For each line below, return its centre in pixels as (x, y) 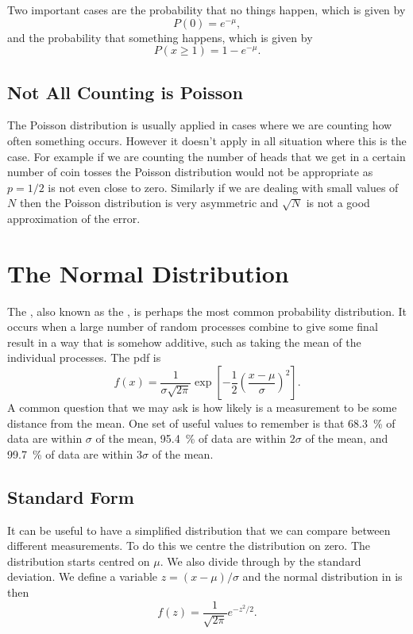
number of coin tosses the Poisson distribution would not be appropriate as (190, 172)
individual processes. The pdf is (84, 357)
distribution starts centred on (79, 561)
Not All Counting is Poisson (125, 92)
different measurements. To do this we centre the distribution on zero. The (189, 546)
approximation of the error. (74, 218)
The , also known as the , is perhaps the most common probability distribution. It (207, 311)
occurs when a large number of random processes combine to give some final (193, 327)
